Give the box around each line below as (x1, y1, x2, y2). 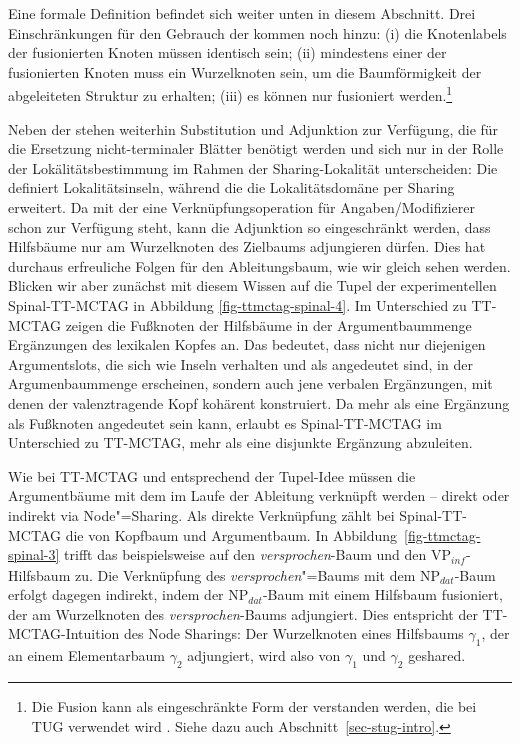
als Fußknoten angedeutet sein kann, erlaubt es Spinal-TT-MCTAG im (8, 412, 442, 433)
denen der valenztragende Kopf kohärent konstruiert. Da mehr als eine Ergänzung (8, 392, 510, 413)
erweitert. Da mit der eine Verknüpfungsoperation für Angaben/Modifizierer (8, 197, 475, 217)
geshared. (408, 645, 466, 666)
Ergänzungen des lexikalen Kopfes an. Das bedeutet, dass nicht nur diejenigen (8, 334, 486, 355)
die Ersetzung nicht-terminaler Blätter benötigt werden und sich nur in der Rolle (8, 138, 504, 159)
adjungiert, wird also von (187, 645, 341, 666)
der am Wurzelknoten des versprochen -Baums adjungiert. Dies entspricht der (8, 603, 478, 624)
